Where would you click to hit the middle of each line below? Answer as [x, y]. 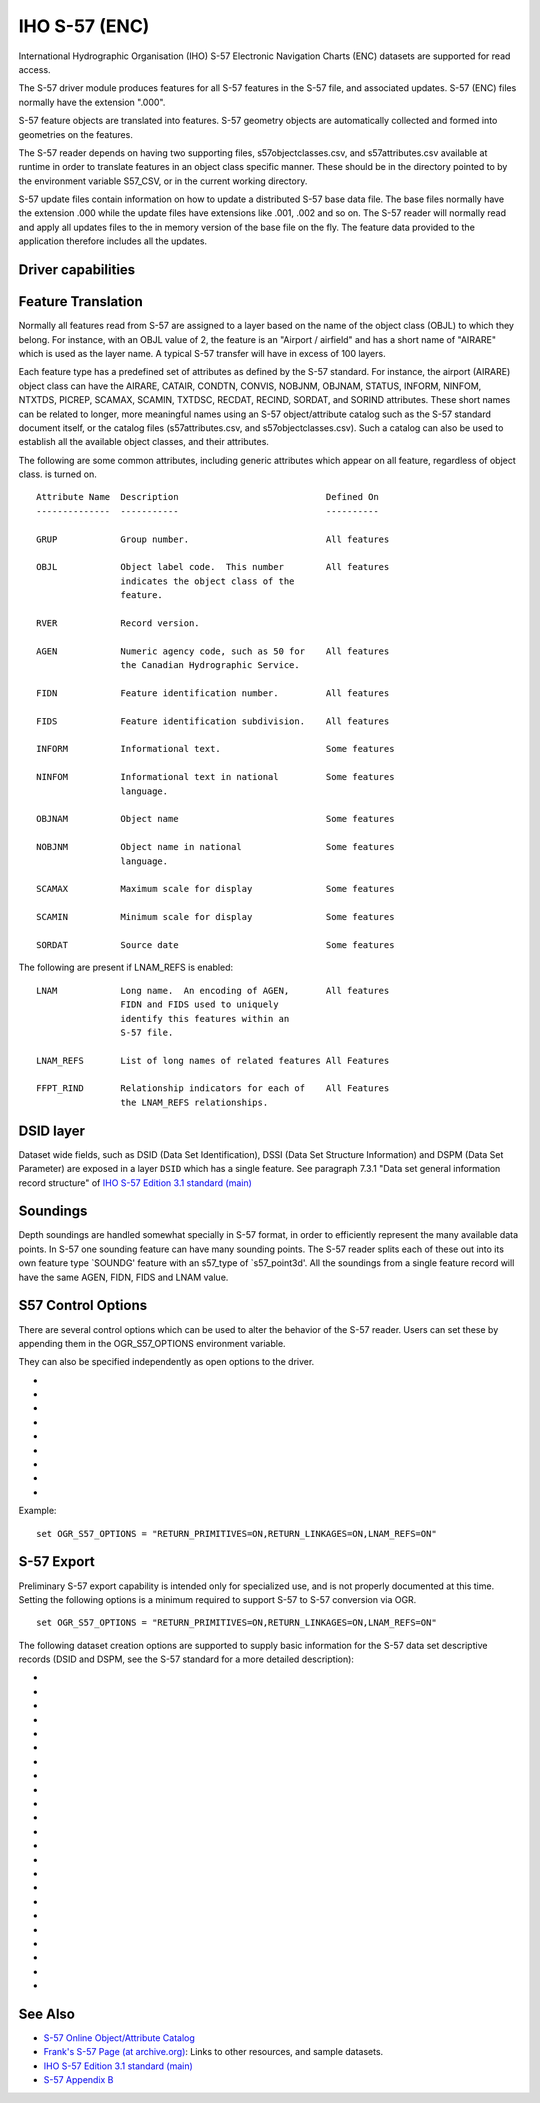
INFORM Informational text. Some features [215, 749]
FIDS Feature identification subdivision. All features [213, 721]
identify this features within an [205, 1018]
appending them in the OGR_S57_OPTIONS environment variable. [152, 1343]
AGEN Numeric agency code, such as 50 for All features [213, 651]
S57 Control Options [83, 1305]
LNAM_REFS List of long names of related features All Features [213, 1060]
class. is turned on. [57, 474]
